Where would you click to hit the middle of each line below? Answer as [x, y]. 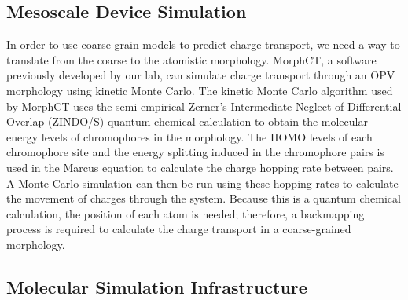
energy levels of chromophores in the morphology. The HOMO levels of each [189, 136]
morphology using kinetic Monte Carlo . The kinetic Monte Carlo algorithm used [200, 90]
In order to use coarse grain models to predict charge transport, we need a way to [203, 44]
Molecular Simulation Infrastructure [157, 286]
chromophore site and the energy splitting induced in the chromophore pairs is [195, 152]
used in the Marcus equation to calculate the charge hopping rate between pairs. [200, 167]
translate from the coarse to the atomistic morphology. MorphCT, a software [191, 59]
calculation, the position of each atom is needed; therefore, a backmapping [186, 213]
